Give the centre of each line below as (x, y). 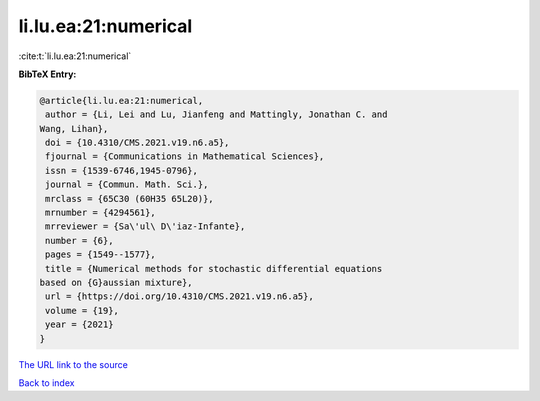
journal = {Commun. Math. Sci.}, (127, 184)
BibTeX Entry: (47, 74)
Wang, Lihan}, (74, 128)
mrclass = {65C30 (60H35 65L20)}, (129, 198)
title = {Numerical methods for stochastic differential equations (214, 268)
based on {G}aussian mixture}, (116, 282)
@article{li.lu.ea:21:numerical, (121, 100)
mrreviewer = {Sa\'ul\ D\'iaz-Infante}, (145, 226)
